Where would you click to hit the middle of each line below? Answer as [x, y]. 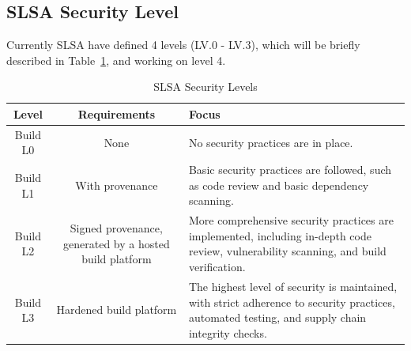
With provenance [117, 185]
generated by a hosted [117, 243]
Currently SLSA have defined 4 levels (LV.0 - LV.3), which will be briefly [183, 45]
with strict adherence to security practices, [292, 302]
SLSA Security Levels [205, 87]
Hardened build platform [117, 309]
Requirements [117, 113]
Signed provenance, [116, 228]
